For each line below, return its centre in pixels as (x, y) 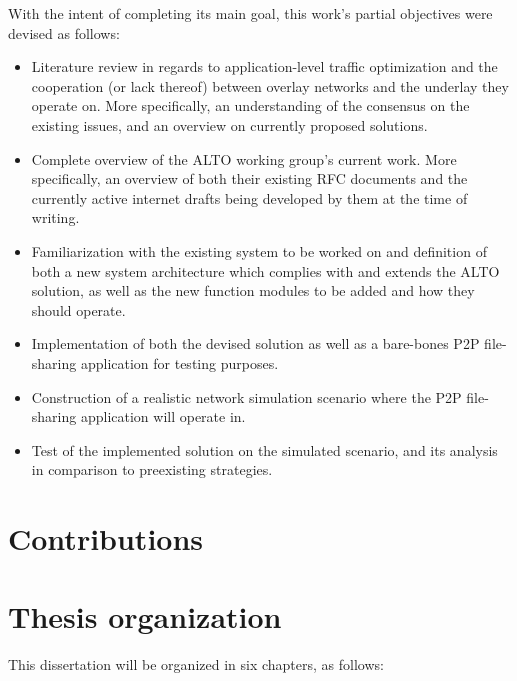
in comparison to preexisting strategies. (152, 469)
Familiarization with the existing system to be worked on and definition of (259, 250)
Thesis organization (145, 616)
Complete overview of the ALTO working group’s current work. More (244, 158)
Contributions (106, 538)
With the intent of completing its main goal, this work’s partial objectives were (250, 13)
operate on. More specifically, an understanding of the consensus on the (250, 105)
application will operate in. (163, 416)
